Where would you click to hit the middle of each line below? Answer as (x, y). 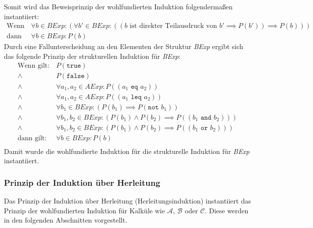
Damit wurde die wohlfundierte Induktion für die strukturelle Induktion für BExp (127, 151)
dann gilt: (32, 138)
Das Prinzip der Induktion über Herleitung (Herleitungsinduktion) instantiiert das (128, 201)
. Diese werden (227, 210)
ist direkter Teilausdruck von (173, 26)
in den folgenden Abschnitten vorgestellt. (66, 220)
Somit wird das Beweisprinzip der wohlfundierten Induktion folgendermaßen (118, 6)
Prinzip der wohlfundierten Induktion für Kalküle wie (84, 210)
